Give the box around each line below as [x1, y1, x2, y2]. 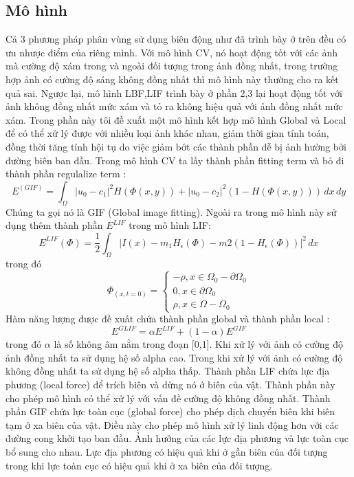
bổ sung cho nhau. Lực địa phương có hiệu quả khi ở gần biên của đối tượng [5, 444, 328, 458]
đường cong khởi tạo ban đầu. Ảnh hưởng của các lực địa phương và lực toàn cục [5, 431, 349, 445]
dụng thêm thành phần [5, 218, 103, 232]
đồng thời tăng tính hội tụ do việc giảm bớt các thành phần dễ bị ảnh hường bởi [5, 139, 346, 153]
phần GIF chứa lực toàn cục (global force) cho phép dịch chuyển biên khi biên [5, 404, 335, 419]
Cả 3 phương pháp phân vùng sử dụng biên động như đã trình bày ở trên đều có [5, 32, 346, 46]
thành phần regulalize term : [5, 166, 126, 181]
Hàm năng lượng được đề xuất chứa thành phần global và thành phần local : [5, 311, 330, 326]
